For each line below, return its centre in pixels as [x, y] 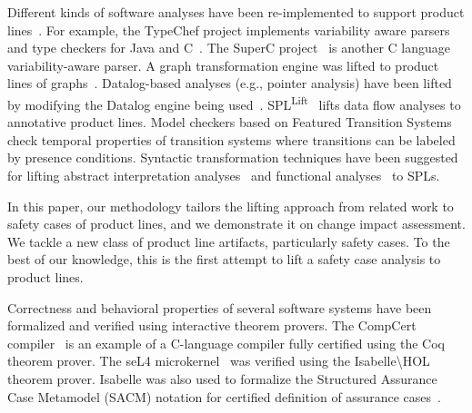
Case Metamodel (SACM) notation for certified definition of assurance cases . [224, 396]
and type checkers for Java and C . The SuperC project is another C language [229, 48]
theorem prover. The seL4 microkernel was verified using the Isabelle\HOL [219, 361]
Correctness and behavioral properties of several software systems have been [220, 307]
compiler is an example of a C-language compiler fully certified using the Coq [226, 343]
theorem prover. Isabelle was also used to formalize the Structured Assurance [222, 378]
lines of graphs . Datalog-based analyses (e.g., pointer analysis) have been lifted [230, 83]
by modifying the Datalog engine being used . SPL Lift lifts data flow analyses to [234, 103]
